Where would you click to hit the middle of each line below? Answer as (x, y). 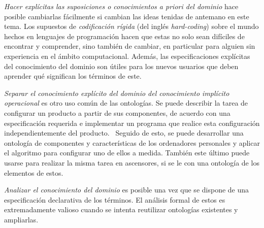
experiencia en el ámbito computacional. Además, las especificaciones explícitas (127, 56)
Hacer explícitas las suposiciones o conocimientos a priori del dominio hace (121, 6)
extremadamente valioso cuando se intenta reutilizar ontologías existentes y (121, 209)
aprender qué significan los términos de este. (73, 76)
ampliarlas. (21, 219)
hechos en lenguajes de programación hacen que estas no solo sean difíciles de (124, 36)
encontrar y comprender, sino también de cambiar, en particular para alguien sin (130, 46)
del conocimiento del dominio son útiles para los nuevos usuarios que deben (121, 66)
